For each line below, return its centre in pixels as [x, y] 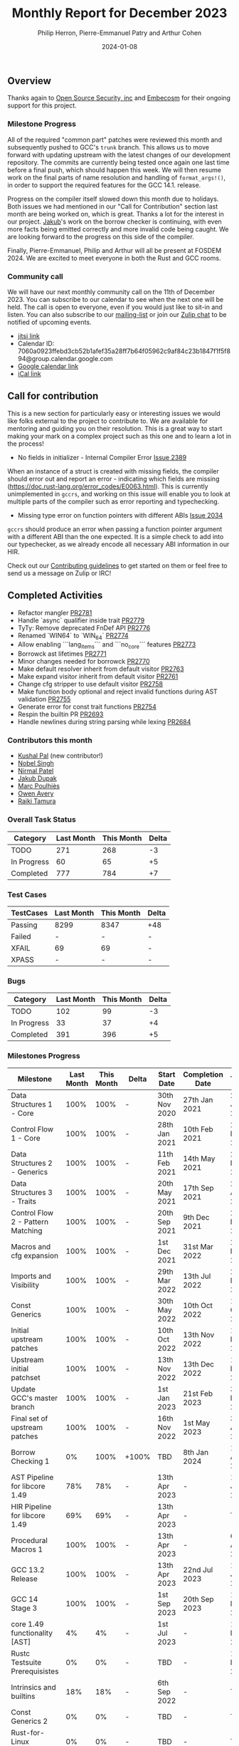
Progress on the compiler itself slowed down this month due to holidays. [113, 199]
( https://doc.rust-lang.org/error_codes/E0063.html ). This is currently [108, 486]
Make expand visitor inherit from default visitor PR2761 [98, 676]
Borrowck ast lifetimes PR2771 [62, 654]
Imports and [31, 1276]
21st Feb [198, 1394]
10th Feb [198, 1129]
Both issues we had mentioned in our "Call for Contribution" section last [113, 206]
